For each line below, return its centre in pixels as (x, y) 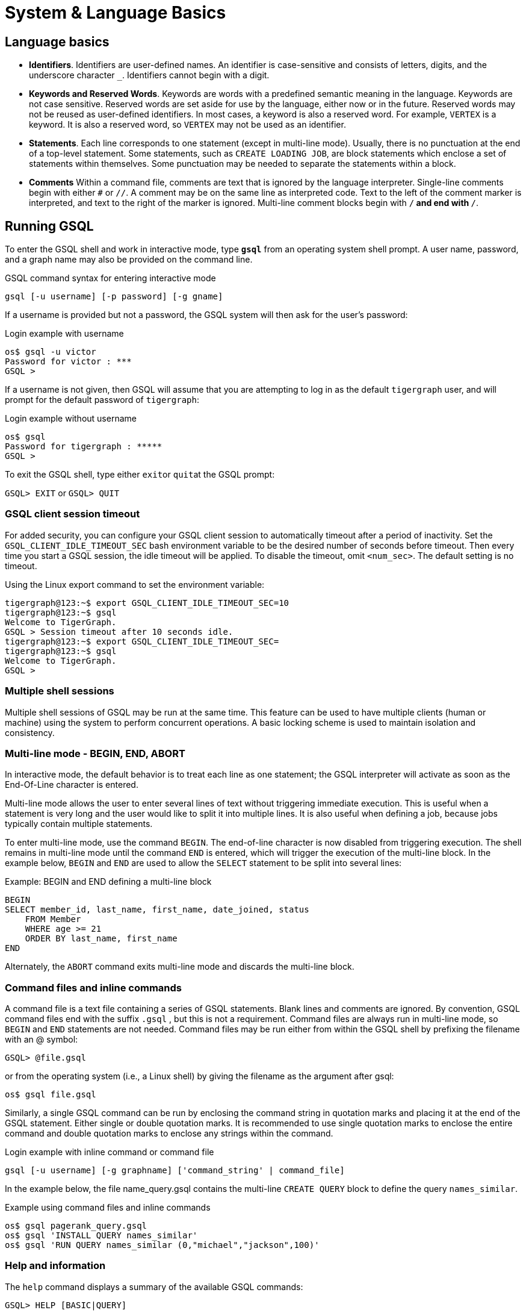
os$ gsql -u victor (51, 352)
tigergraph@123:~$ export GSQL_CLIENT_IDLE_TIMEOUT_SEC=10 (147, 603)
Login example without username (71, 419)
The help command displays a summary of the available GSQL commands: (154, 1286)
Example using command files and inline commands (108, 1208)
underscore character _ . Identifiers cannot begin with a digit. (149, 75)
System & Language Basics (116, 13)
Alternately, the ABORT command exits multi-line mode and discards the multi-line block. (180, 967)
